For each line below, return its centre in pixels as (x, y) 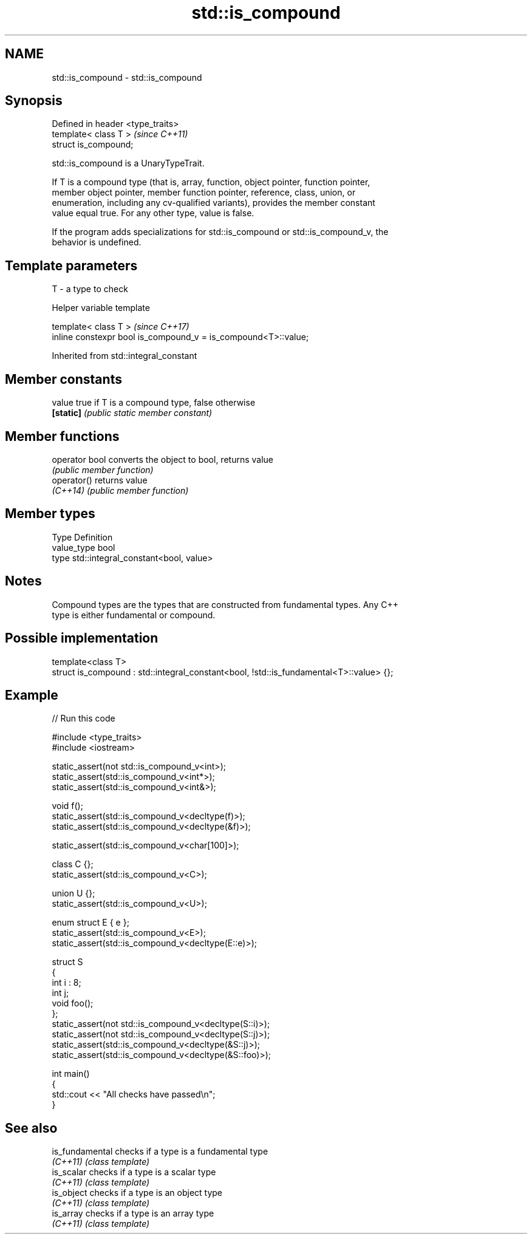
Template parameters (71, 265)
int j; (60, 993)
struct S (67, 962)
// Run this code (84, 718)
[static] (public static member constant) (132, 413)
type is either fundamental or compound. (134, 615)
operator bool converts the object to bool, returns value (162, 459)
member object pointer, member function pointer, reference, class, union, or (204, 193)
